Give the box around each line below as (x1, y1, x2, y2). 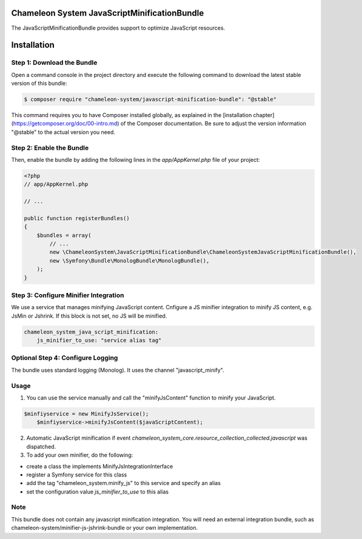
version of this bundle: (11, 79, 67, 87)
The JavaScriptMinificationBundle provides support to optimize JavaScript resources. (11, 24, 226, 32)
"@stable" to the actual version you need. (11, 128, 115, 136)
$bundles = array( (36, 232, 92, 239)
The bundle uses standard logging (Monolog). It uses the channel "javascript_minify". (11, 366, 224, 373)
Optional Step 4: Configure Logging (11, 353, 118, 362)
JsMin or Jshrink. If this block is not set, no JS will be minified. (11, 312, 167, 320)
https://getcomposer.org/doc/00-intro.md (13, 120, 118, 127)
